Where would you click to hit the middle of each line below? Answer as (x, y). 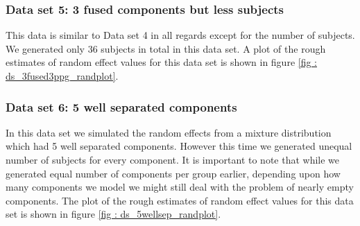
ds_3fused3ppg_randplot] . (62, 76)
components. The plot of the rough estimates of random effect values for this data (180, 200)
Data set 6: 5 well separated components (121, 106)
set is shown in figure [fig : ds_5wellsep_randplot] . (113, 214)
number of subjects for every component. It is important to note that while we (173, 159)
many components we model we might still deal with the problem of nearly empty (180, 187)
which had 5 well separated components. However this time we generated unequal (179, 146)
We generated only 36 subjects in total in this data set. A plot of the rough (166, 48)
